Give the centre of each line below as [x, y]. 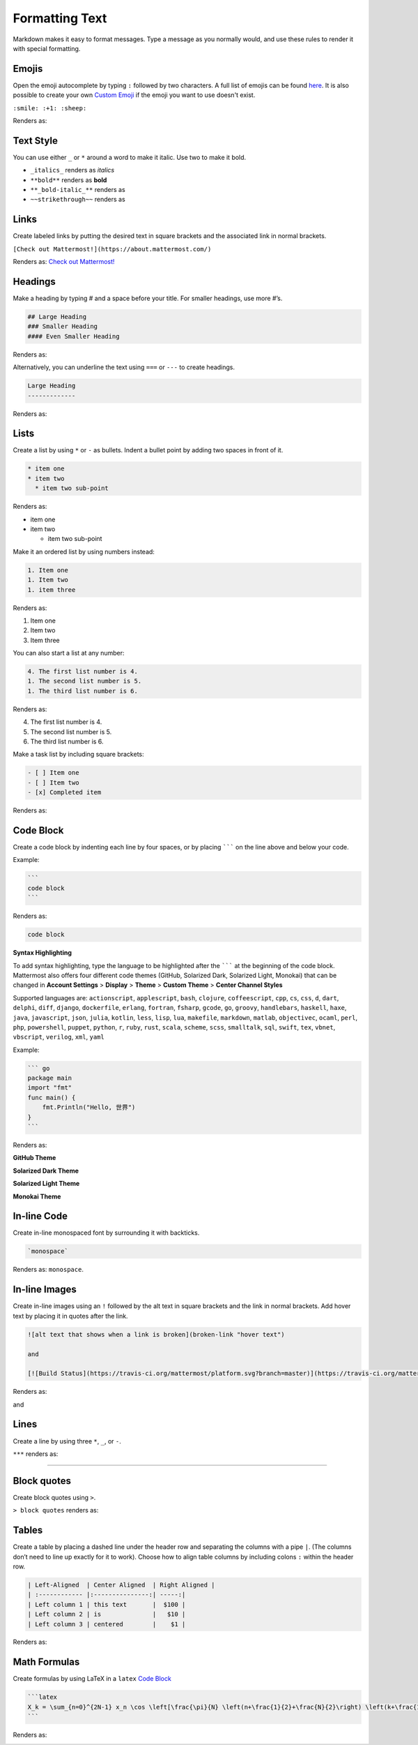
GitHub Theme [34, 1158]
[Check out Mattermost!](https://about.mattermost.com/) [112, 249]
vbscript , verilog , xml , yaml [59, 1037]
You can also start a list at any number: [69, 653]
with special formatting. [47, 48]
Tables [28, 1530]
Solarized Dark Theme [46, 1171]
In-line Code [40, 1216]
